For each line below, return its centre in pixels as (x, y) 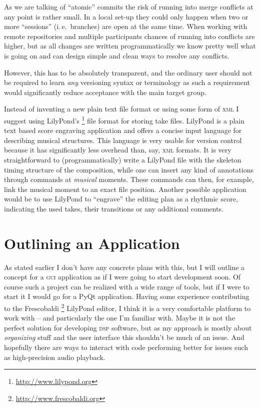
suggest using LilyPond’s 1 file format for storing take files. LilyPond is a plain (124, 119)
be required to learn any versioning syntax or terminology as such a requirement (127, 82)
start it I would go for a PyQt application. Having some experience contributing (127, 296)
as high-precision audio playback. (55, 357)
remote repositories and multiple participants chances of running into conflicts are (129, 36)
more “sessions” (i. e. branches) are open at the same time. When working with (126, 26)
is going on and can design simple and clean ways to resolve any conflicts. (117, 55)
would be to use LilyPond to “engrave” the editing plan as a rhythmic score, (121, 199)
